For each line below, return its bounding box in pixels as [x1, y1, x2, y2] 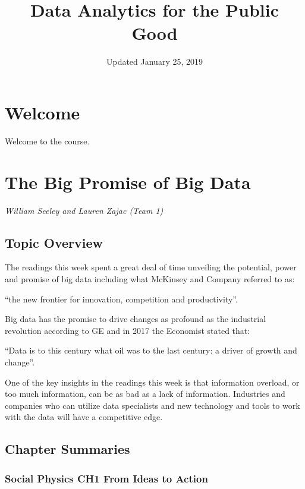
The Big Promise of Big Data [5, 169, 251, 194]
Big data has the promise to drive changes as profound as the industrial [5, 313, 266, 325]
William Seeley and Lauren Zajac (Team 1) [5, 204, 163, 216]
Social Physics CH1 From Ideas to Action [5, 471, 208, 485]
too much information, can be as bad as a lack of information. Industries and [5, 387, 285, 400]
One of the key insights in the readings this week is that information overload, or [5, 376, 300, 388]
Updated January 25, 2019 [106, 55, 203, 68]
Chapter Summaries [5, 440, 130, 458]
